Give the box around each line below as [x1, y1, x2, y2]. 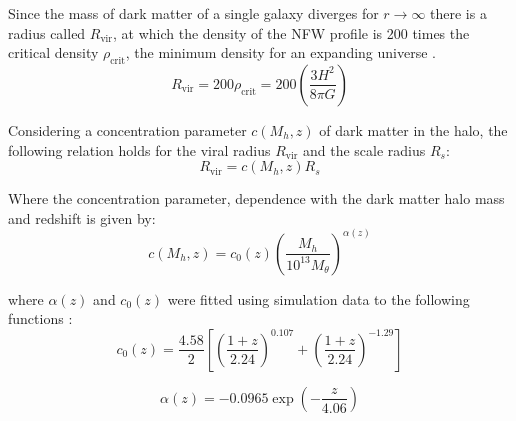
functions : [8, 308, 73, 329]
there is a [430, 3, 487, 23]
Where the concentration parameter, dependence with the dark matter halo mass [8, 188, 505, 209]
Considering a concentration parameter [8, 119, 247, 140]
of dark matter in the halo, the [319, 119, 508, 140]
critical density [8, 42, 99, 63]
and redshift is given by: [8, 207, 156, 228]
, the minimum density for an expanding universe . [125, 42, 436, 63]
